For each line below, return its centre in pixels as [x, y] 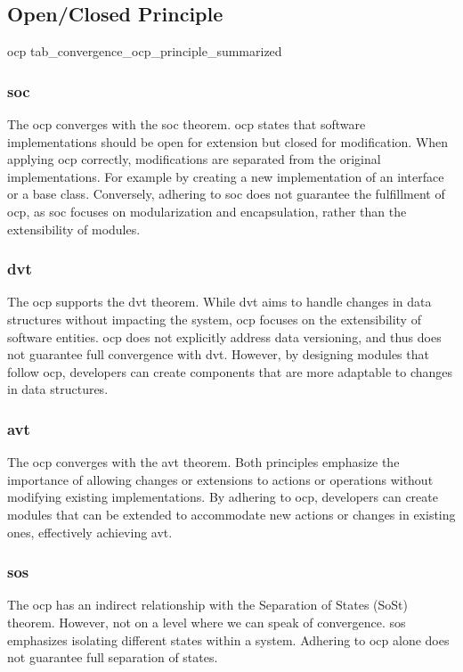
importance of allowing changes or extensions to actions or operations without [220, 479]
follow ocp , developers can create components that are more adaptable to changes [230, 371]
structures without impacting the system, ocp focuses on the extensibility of [214, 319]
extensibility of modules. [74, 229]
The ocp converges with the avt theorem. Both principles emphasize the [203, 462]
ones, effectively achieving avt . [90, 532]
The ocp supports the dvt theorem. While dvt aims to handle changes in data [219, 302]
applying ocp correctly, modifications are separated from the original [194, 159]
